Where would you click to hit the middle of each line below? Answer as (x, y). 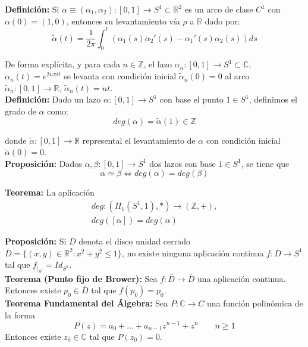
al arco (237, 76)
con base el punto (191, 99)
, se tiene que (265, 163)
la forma (20, 315)
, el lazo (158, 64)
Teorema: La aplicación (50, 192)
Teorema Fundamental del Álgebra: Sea (87, 303)
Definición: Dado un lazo (53, 99)
